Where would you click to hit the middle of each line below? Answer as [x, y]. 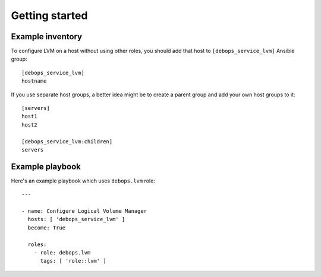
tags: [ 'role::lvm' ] [73, 261]
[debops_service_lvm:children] [67, 141]
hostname [34, 81]
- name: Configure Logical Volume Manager [84, 211]
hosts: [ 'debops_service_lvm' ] [76, 219]
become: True [47, 228]
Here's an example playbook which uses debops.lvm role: [83, 181]
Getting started [49, 15]
